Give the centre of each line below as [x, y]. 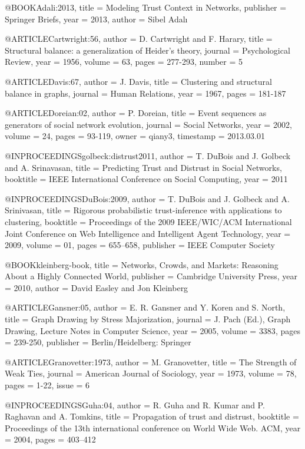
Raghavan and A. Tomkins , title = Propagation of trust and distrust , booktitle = [152, 416]
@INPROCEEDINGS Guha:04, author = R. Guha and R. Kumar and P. [135, 405]
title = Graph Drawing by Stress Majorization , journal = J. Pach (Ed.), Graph [148, 319]
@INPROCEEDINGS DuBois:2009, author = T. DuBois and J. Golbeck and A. [147, 198]
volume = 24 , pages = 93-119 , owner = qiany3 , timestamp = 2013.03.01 [135, 136]
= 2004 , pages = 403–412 [50, 439]
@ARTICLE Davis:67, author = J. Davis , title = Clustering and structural [138, 81]
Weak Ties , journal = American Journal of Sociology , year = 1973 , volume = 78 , [151, 373]
